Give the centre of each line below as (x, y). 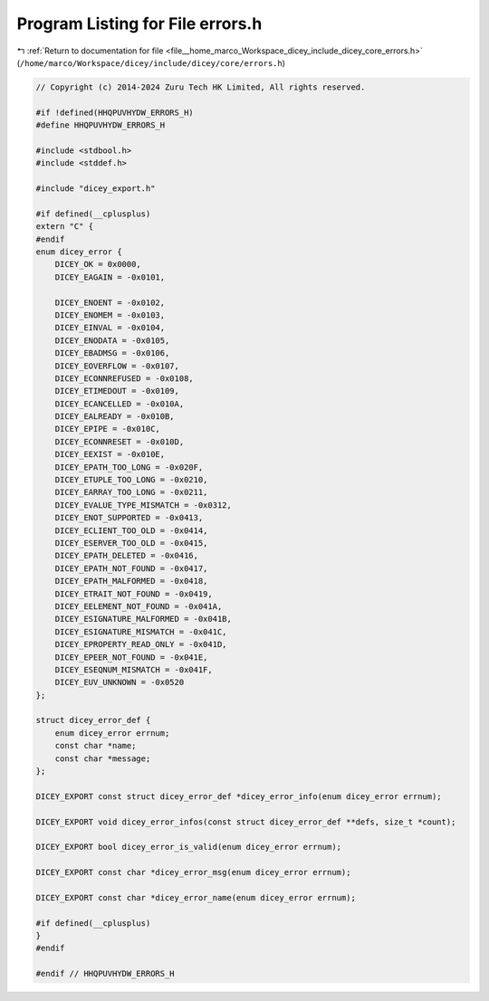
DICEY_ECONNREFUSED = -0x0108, (124, 378)
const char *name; (96, 746)
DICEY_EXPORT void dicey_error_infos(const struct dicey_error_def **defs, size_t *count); (246, 822)
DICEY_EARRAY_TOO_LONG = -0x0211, (131, 492)
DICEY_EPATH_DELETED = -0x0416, (127, 556)
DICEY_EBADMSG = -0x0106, (112, 353)
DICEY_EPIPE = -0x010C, (107, 429)
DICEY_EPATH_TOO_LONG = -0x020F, (129, 467)
